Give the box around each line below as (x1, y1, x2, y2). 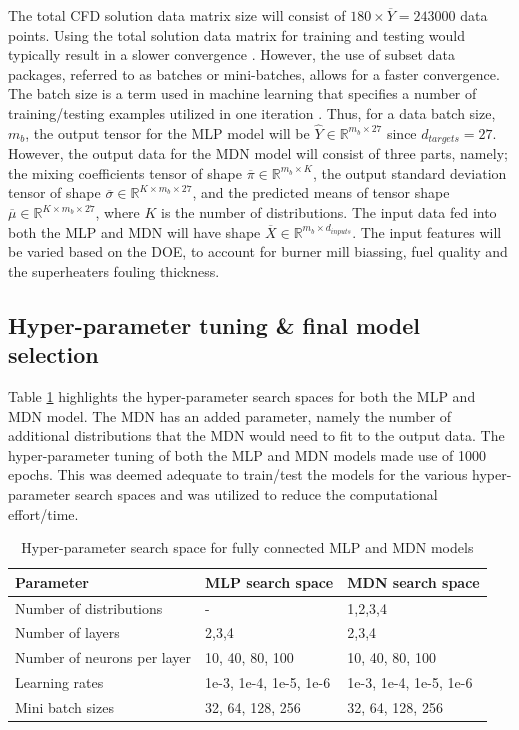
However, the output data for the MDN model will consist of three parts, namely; (8, 143, 508, 164)
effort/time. (8, 503, 79, 524)
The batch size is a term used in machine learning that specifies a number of (8, 83, 477, 104)
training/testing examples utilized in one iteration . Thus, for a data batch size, (8, 102, 496, 123)
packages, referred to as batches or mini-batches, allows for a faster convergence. (8, 63, 500, 84)
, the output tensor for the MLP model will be (25, 122, 310, 143)
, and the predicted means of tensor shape (192, 182, 450, 203)
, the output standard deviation (312, 162, 507, 183)
